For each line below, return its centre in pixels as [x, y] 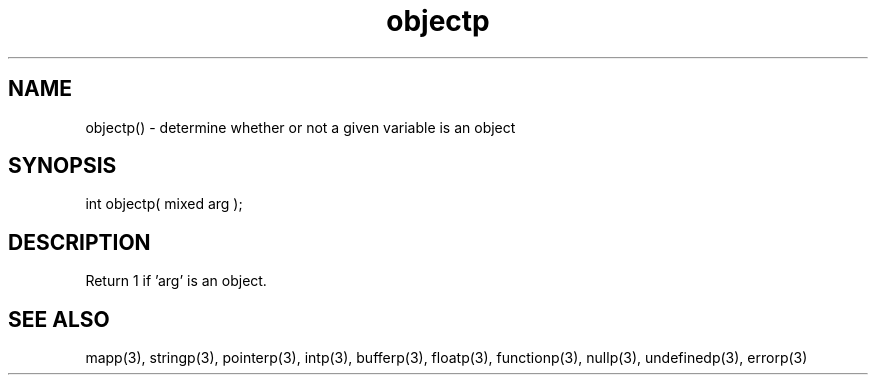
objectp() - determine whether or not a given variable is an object [300, 127]
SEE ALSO [59, 319]
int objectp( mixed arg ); [164, 204]
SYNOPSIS [62, 166]
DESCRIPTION [79, 242]
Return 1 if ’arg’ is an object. [176, 281]
